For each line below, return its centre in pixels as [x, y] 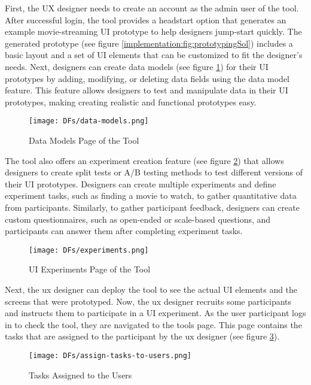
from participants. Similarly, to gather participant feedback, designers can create [152, 207]
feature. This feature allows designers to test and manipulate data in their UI [147, 90]
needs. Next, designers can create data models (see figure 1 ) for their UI [137, 66]
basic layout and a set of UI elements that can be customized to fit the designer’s [154, 55]
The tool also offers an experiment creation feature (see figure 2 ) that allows [144, 160]
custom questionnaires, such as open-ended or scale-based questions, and [138, 219]
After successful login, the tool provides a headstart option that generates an [146, 19]
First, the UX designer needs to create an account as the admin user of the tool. [152, 8]
